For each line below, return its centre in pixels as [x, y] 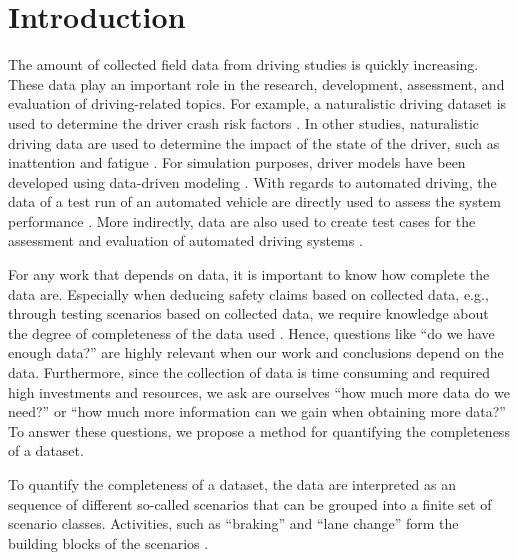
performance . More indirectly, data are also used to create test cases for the [242, 220]
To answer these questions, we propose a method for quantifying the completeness [259, 430]
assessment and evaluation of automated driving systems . [185, 240]
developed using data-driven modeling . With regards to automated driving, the [252, 181]
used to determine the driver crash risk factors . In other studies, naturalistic [244, 122]
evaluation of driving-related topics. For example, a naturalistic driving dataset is [257, 103]
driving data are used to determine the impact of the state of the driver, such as [254, 142]
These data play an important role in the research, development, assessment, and [256, 83]
